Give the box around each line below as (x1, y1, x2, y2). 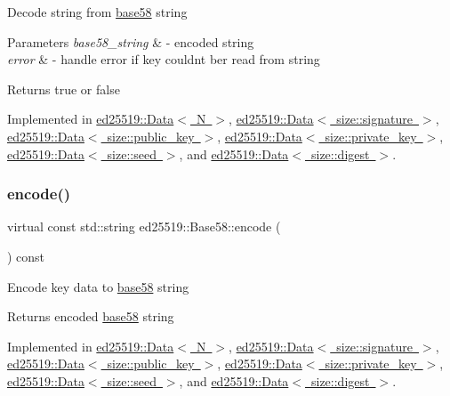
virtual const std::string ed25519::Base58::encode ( (7, 217, 281, 236)
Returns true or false (7, 79, 120, 98)
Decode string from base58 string (7, 3, 188, 20)
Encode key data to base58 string (7, 277, 189, 295)
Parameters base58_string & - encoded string (7, 32, 254, 51)
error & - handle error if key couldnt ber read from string (7, 50, 320, 69)
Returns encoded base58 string (7, 307, 174, 326)
